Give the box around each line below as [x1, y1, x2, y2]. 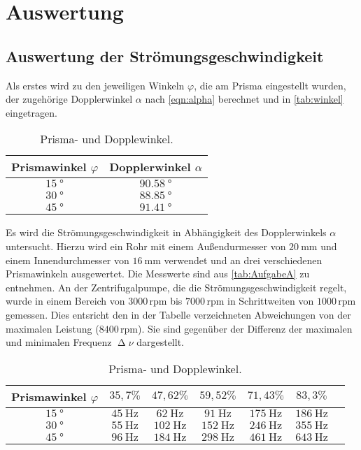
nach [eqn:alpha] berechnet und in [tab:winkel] [145, 92, 344, 106]
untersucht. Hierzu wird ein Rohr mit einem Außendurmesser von [6, 238, 286, 253]
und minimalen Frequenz [6, 335, 112, 349]
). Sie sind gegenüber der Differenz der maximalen [137, 321, 353, 335]
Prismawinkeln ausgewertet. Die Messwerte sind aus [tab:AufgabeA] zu [6, 266, 310, 281]
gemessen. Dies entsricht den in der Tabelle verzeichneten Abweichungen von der [6, 307, 351, 321]
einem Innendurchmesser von [6, 252, 129, 267]
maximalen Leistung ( [6, 321, 99, 335]
